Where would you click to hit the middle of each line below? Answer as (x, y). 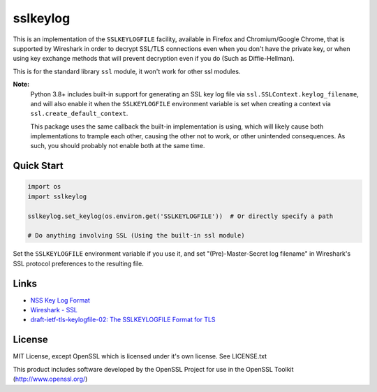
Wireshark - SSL (54, 310)
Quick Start (38, 166)
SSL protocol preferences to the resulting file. (79, 263)
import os (44, 187)
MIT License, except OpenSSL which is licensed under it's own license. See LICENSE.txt (140, 356)
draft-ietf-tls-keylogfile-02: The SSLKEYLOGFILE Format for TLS (123, 320)
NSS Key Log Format (60, 300)
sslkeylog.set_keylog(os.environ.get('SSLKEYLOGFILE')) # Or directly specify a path (180, 216)
